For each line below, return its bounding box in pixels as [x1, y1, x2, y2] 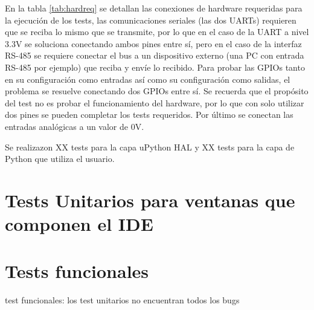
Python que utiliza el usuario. [5, 152, 115, 165]
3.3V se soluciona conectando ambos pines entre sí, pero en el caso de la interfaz [5, 37, 302, 50]
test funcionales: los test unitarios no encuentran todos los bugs [5, 294, 240, 306]
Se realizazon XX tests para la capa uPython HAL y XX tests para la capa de [5, 140, 295, 153]
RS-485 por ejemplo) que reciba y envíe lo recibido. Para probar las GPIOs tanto [5, 60, 305, 73]
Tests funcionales [5, 259, 149, 283]
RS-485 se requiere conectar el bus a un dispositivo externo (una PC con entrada [5, 49, 304, 62]
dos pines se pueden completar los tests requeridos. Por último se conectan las [5, 108, 293, 121]
